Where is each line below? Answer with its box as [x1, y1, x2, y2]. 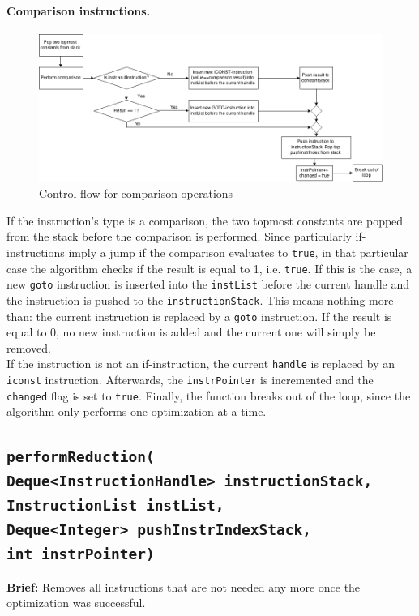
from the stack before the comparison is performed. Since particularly [6, 228, 352, 245]
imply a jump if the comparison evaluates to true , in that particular [68, 243, 408, 260]
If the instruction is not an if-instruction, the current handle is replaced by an [6, 355, 395, 372]
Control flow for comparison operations [39, 185, 233, 202]
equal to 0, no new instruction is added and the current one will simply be [6, 323, 376, 340]
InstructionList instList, [6, 497, 224, 515]
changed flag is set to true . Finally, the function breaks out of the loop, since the [6, 387, 411, 404]
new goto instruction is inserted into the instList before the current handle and [6, 276, 410, 293]
